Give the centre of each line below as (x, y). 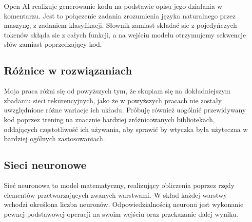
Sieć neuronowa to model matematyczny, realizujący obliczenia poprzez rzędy (119, 185)
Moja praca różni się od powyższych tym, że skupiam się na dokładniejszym (117, 91)
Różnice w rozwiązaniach (68, 70)
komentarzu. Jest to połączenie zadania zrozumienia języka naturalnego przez (120, 15)
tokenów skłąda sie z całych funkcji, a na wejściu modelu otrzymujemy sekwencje (125, 34)
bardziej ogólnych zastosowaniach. (55, 139)
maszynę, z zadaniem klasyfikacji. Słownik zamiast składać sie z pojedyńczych (120, 25)
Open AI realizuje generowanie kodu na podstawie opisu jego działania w (113, 6)
